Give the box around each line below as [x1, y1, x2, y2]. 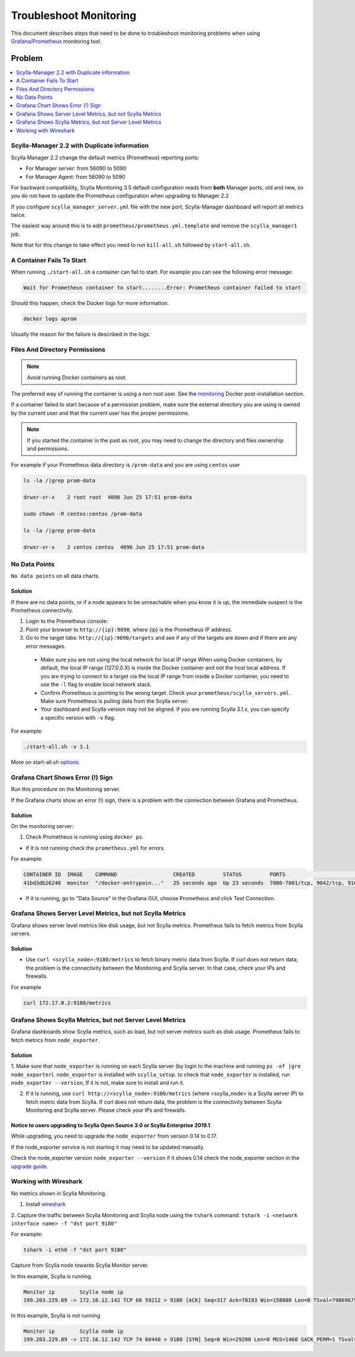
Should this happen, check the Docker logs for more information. [11, 300, 169, 307]
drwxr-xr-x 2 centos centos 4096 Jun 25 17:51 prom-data [23, 544, 205, 550]
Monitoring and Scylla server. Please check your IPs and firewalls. [25, 1106, 186, 1114]
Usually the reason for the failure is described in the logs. [11, 331, 151, 338]
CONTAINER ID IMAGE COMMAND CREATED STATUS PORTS [23, 871, 286, 878]
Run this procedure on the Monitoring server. [11, 785, 121, 793]
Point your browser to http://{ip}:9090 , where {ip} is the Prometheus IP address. [25, 625, 233, 633]
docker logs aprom [23, 316, 77, 322]
